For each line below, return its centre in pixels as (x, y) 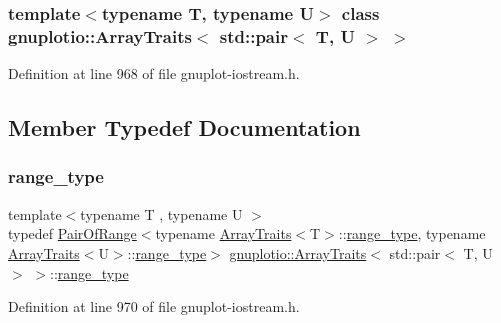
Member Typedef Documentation (184, 127)
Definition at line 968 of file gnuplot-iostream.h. (154, 73)
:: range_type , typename (412, 233)
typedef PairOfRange (72, 233)
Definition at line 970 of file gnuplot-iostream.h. (154, 306)
